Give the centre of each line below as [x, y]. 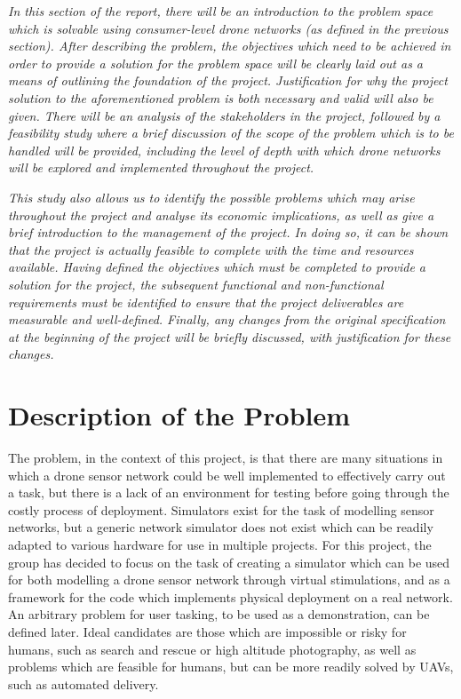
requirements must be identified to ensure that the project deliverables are [206, 302]
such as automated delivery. [83, 683]
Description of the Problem [179, 415]
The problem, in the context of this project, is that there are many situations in [226, 457]
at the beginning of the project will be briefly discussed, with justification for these [230, 336]
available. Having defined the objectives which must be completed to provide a [217, 267]
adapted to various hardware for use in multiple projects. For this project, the [220, 544]
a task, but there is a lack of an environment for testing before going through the [229, 492]
